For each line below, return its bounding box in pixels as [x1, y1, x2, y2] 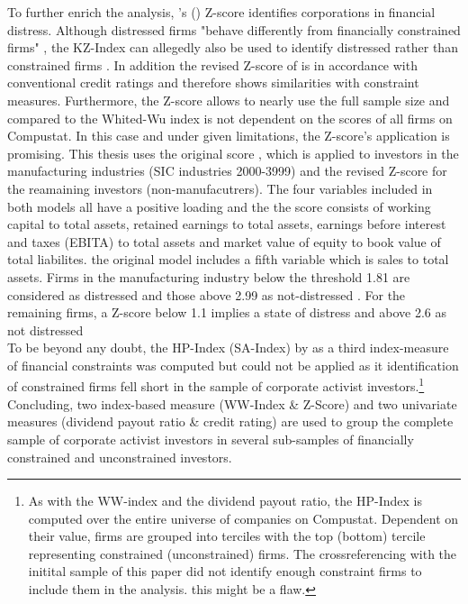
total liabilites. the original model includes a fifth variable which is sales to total [7, 250, 449, 269]
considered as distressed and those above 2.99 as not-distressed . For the [7, 285, 406, 304]
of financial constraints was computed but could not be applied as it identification [7, 355, 459, 374]
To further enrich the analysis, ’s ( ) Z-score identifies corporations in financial [7, 3, 436, 21]
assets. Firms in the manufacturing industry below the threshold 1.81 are [7, 267, 410, 286]
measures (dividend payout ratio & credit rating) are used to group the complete [7, 412, 454, 431]
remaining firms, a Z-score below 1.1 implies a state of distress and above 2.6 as [7, 303, 446, 322]
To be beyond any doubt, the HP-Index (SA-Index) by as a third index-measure [7, 338, 449, 357]
